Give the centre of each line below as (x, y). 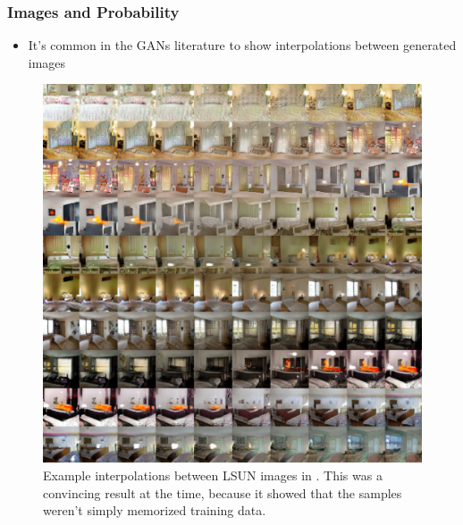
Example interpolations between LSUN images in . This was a (213, 475)
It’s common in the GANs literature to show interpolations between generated (242, 45)
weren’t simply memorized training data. (155, 510)
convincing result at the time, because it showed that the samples (223, 492)
